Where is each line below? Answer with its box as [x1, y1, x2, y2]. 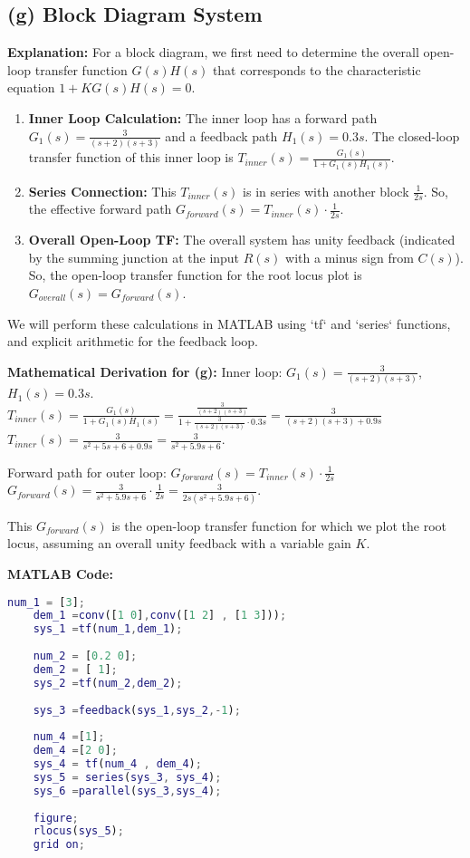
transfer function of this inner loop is [28, 148, 234, 167]
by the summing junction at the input [28, 247, 240, 266]
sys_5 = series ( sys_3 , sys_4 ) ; [33, 770, 222, 784]
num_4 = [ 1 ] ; [33, 730, 105, 744]
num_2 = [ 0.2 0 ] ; [33, 650, 138, 662]
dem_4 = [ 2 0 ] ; [33, 744, 118, 757]
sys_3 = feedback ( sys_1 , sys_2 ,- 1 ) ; [33, 703, 241, 717]
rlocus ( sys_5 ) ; [33, 824, 124, 838]
